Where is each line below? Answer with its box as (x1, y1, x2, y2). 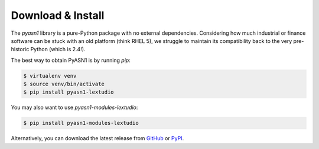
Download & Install (11, 9, 105, 22)
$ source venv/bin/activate (23, 81, 105, 88)
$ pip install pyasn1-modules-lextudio (23, 120, 139, 127)
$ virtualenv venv (23, 72, 77, 79)
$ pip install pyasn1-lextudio (23, 89, 115, 95)
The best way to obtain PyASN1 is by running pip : (11, 57, 131, 64)
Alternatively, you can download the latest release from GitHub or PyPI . (11, 135, 184, 142)
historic (11, 46, 30, 53)
